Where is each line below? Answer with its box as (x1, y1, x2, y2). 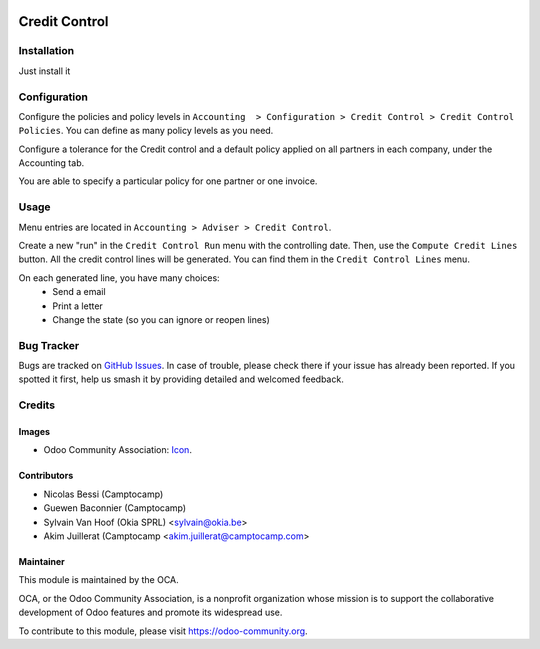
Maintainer (18, 556, 65, 567)
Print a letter (52, 300, 104, 312)
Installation (18, 44, 75, 58)
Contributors (18, 470, 74, 482)
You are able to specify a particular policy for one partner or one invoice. (18, 175, 318, 187)
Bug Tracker (18, 338, 80, 352)
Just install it (18, 65, 71, 77)
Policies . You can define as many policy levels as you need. (18, 125, 274, 137)
